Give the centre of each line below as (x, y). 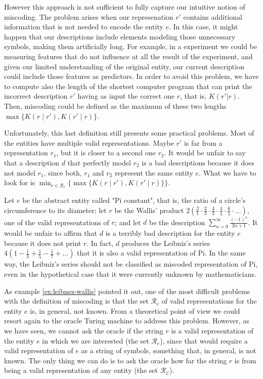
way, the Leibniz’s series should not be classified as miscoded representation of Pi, (131, 264)
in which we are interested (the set (96, 340)
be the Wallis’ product (149, 210)
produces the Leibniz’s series (166, 243)
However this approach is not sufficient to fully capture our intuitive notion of (125, 7)
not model (20, 172)
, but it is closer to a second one (106, 153)
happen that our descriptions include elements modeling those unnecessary (120, 36)
